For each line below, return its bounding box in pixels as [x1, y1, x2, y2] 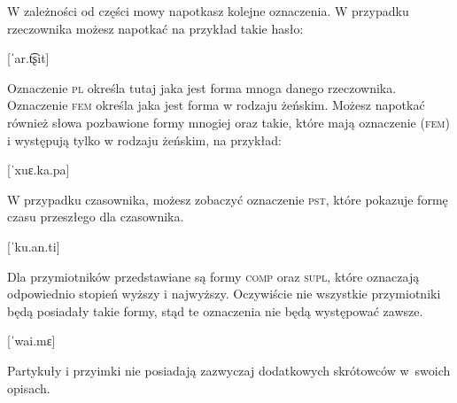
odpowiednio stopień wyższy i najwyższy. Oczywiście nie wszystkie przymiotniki [7, 284, 441, 303]
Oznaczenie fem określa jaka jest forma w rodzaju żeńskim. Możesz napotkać [7, 96, 425, 114]
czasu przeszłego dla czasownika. [7, 207, 184, 226]
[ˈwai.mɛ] [7, 331, 56, 350]
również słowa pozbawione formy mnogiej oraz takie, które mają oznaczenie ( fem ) [7, 112, 450, 131]
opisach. [7, 378, 50, 397]
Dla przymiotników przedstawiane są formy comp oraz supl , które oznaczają [7, 267, 420, 285]
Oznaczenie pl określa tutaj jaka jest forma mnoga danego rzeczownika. [7, 78, 397, 97]
